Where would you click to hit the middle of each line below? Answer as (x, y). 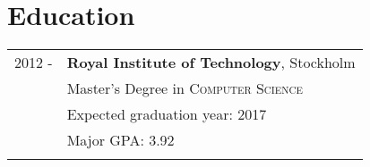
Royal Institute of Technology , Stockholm (211, 63)
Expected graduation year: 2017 (167, 114)
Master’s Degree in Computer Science (185, 88)
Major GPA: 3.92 (120, 140)
